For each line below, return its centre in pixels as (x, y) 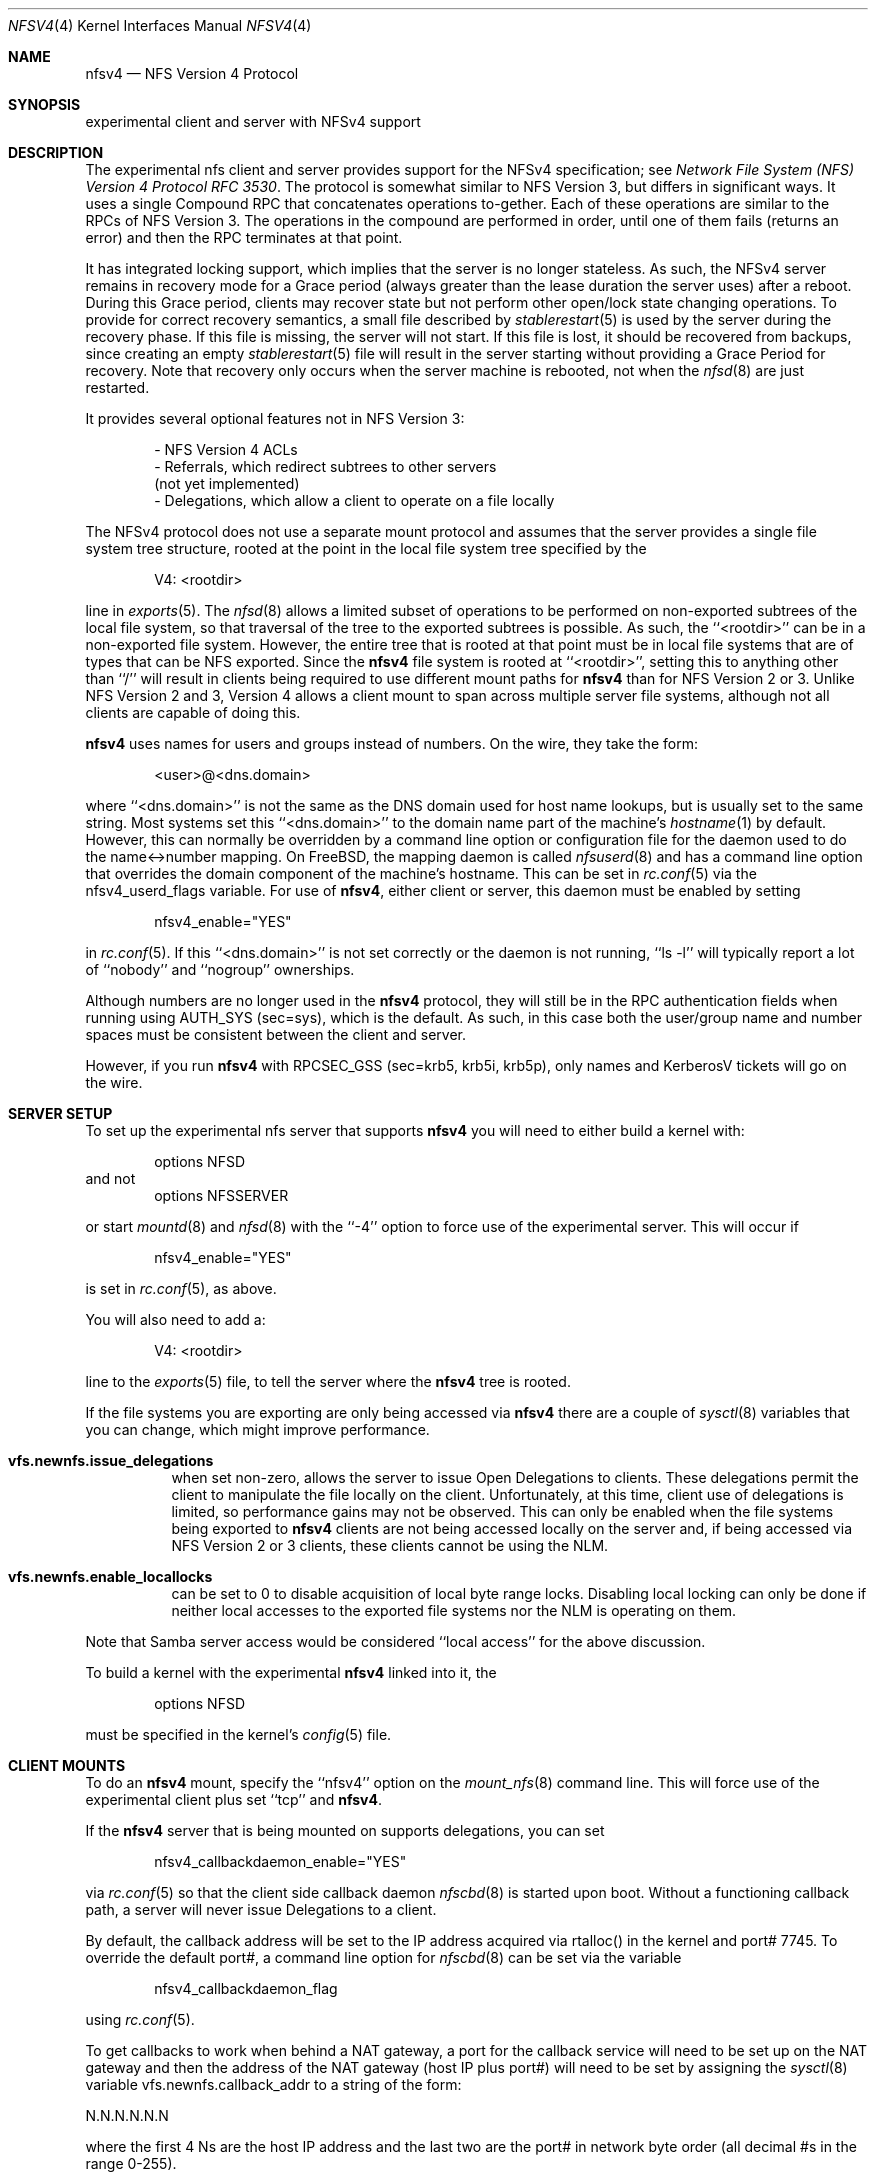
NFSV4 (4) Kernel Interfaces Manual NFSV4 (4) (160, 25)
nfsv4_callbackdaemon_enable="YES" (280, 1861)
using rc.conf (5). (140, 2019)
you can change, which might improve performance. (257, 1429)
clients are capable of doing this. (193, 712)
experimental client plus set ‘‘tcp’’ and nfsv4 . (233, 1799)
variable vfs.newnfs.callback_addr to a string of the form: (273, 2084)
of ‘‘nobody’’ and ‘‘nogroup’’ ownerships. (220, 969)
